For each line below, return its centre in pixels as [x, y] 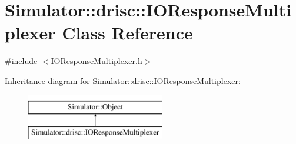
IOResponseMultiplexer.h [97, 61]
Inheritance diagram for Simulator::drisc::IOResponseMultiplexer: [123, 80]
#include [21, 61]
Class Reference [127, 33]
